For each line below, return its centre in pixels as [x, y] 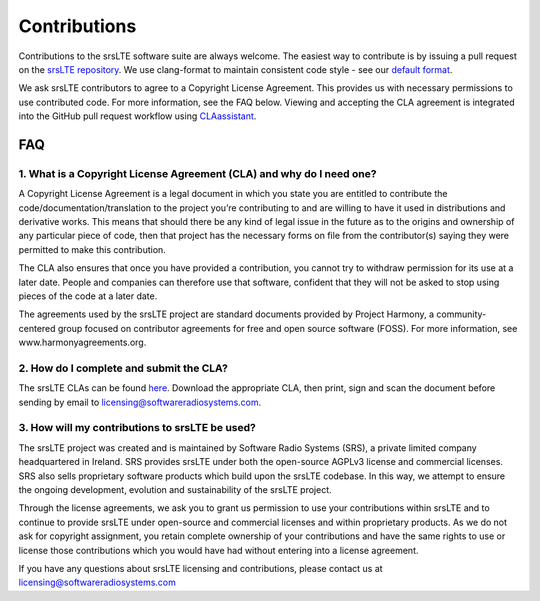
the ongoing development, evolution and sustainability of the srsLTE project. [175, 490]
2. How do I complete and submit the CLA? [123, 368]
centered [37, 328]
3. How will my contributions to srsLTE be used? [137, 428]
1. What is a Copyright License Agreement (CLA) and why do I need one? [197, 173]
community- [461, 314]
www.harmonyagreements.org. [82, 342]
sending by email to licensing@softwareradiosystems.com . [140, 402]
